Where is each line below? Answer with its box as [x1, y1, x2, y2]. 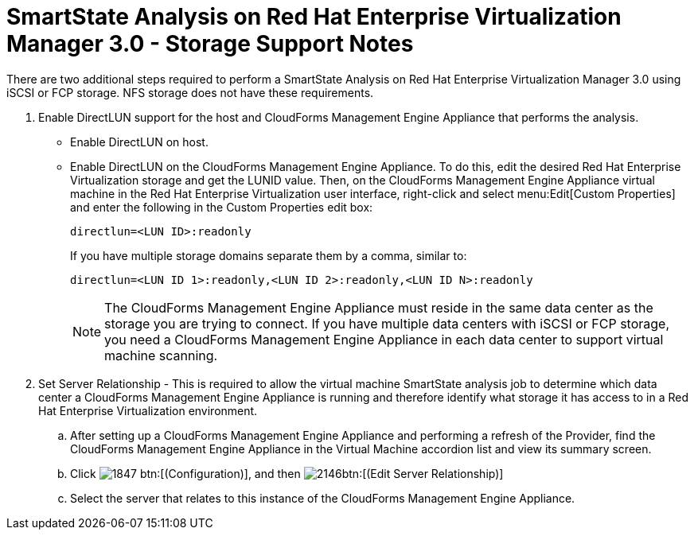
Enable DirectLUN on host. [70, 134, 209, 149]
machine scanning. [104, 347, 218, 363]
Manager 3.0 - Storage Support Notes [6, 30, 414, 57]
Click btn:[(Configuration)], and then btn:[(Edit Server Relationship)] [70, 466, 504, 480]
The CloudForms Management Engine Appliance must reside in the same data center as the [104, 299, 653, 316]
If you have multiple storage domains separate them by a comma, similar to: [70, 248, 467, 262]
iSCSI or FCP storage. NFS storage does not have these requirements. [6, 85, 374, 99]
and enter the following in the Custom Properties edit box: [70, 200, 373, 214]
